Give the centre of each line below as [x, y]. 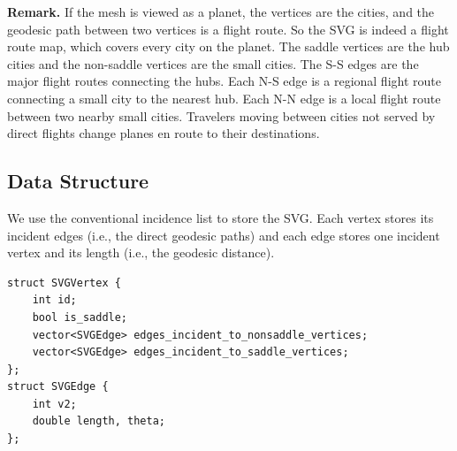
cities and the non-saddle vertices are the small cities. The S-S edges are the [213, 63]
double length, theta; [99, 421]
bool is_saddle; [80, 317]
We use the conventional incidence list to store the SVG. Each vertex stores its [221, 217]
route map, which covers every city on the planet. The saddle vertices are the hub [228, 46]
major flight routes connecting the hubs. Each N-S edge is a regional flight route [224, 81]
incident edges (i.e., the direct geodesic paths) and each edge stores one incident [224, 235]
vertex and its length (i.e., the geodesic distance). [141, 252]
